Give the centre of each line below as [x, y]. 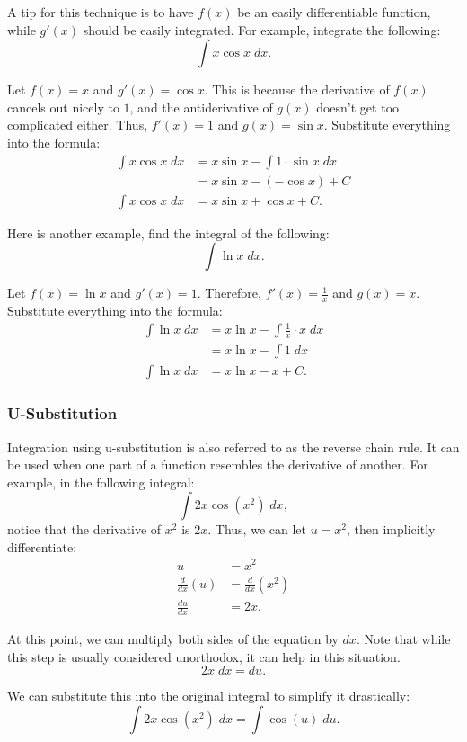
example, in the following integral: [101, 482]
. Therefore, [229, 293]
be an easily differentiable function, [334, 12]
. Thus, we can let [257, 529]
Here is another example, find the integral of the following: [168, 232]
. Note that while [403, 638]
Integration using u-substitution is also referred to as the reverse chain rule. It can [233, 447]
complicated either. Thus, [78, 125]
